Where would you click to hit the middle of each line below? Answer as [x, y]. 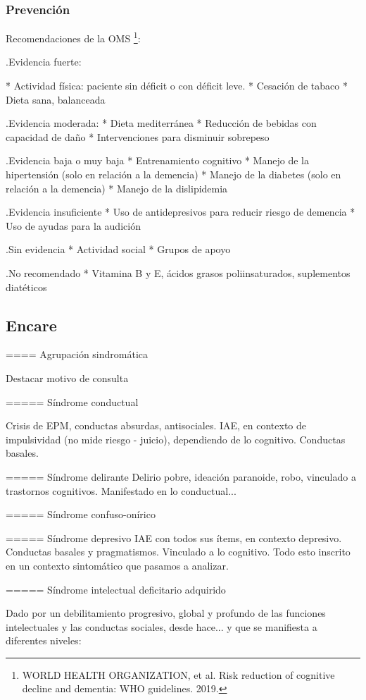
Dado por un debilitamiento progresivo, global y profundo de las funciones [166, 613]
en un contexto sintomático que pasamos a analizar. [117, 565]
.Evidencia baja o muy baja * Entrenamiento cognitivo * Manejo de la [157, 160]
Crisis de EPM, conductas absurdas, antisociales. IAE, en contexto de [156, 425]
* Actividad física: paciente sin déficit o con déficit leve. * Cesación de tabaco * [177, 86]
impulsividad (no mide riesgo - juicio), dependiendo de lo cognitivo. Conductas [176, 439]
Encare [31, 325]
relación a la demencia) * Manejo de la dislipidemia [117, 188]
